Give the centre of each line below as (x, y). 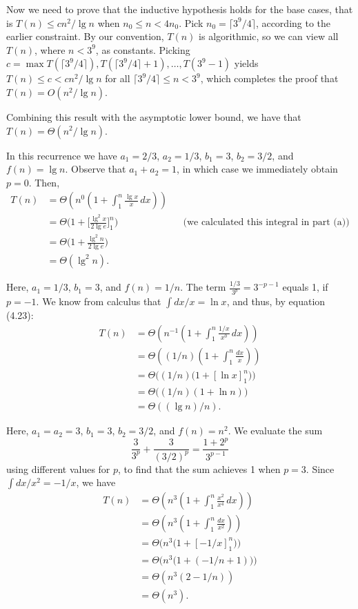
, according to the (293, 22)
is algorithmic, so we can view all (269, 36)
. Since (320, 468)
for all (118, 78)
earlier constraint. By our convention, (85, 36)
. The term (203, 287)
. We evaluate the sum (275, 431)
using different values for (58, 468)
